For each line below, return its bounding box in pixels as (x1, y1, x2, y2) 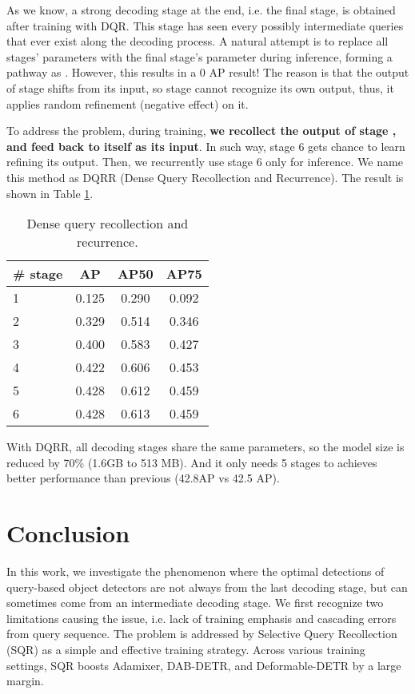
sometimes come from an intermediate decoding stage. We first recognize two (6, 594, 384, 611)
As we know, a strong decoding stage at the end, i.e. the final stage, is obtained (6, 2, 396, 18)
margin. (6, 672, 44, 689)
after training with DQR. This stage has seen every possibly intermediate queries (6, 17, 404, 34)
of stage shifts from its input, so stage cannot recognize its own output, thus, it (6, 79, 394, 96)
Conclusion (6, 517, 130, 549)
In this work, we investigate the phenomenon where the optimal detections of (6, 563, 385, 580)
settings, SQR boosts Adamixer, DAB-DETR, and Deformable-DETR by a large (6, 656, 401, 673)
